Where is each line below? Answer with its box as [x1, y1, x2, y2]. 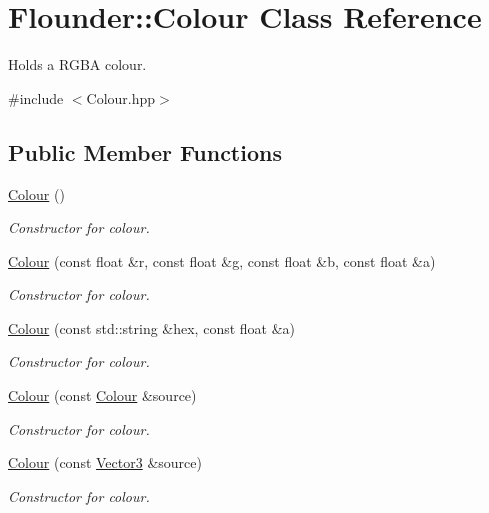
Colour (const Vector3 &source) [8, 452, 202, 473]
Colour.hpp [86, 87, 156, 108]
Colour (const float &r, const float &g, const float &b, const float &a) [8, 250, 436, 271]
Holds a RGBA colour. [8, 54, 147, 75]
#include [8, 87, 64, 108]
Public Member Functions [8, 136, 282, 167]
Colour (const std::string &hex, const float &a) [8, 317, 296, 338]
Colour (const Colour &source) [8, 385, 197, 406]
